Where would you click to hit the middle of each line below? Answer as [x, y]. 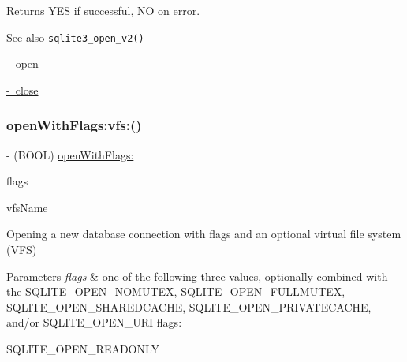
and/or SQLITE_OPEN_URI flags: [94, 322]
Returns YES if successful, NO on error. [103, 10]
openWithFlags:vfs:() [74, 125]
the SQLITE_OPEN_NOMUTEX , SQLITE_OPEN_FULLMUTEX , [176, 291]
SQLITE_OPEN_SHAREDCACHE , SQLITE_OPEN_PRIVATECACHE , [189, 306]
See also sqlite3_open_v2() [75, 37]
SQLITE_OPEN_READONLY [83, 349]
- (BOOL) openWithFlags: [70, 154]
